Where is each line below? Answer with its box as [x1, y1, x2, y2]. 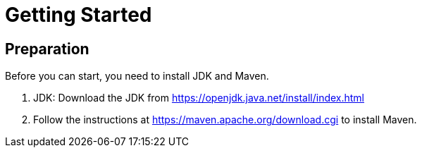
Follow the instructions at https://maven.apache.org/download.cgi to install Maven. [33, 114, 417, 126]
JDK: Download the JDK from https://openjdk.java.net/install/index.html [33, 92, 365, 104]
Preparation [5, 39, 89, 58]
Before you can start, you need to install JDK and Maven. [5, 70, 269, 82]
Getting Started [5, 3, 152, 27]
